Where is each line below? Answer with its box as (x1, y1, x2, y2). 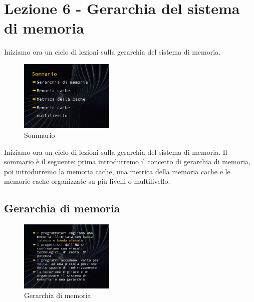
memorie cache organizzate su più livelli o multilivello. (4, 176, 170, 186)
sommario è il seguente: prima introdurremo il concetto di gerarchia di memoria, (4, 156, 250, 167)
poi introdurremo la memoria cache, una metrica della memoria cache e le (4, 166, 230, 176)
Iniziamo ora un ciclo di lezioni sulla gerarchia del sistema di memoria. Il (4, 146, 227, 157)
